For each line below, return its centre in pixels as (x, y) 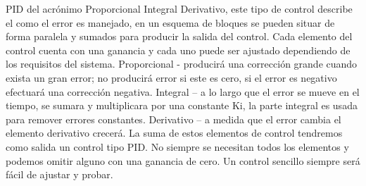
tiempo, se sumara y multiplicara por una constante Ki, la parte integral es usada (182, 105)
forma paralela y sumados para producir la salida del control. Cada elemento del (179, 36)
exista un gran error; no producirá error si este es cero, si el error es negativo (171, 77)
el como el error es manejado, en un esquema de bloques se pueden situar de (170, 22)
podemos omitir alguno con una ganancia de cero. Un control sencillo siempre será (183, 160)
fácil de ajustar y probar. (59, 174)
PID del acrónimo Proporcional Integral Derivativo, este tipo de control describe (179, 8)
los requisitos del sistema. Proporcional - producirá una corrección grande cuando (182, 64)
